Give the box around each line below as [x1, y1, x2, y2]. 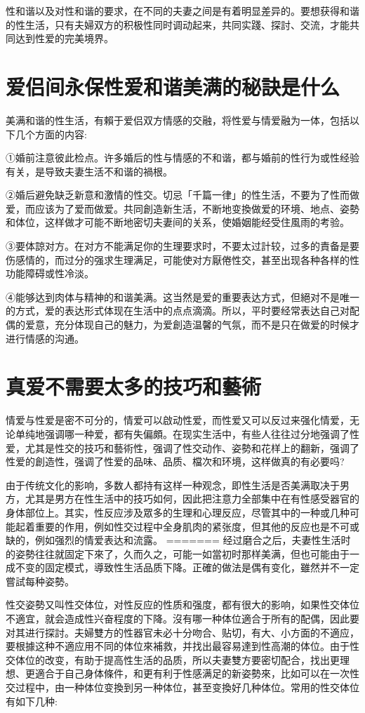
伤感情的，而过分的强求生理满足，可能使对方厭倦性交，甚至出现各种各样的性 [6, 252, 359, 267]
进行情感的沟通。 [6, 331, 84, 345]
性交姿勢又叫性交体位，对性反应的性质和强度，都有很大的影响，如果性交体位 [6, 597, 359, 612]
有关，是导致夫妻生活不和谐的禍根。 [6, 164, 173, 178]
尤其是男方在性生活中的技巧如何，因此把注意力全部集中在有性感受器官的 [25, 491, 359, 506]
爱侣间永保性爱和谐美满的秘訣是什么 [6, 72, 340, 100]
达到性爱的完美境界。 [15, 31, 114, 46]
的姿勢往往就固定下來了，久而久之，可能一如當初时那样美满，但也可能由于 [6, 546, 350, 561]
